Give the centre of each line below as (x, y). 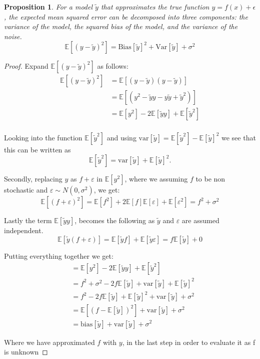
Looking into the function (43, 137)
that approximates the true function (155, 7)
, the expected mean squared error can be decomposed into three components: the (126, 16)
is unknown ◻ (26, 352)
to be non (210, 179)
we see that (238, 137)
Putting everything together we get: (59, 255)
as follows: (113, 66)
